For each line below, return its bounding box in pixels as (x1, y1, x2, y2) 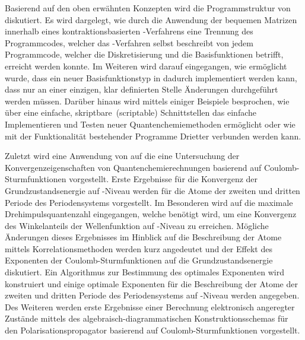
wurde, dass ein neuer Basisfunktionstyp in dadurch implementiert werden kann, (5, 71, 297, 84)
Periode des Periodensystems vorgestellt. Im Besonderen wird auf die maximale (5, 196, 293, 208)
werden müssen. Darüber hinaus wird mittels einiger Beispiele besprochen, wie (5, 94, 290, 107)
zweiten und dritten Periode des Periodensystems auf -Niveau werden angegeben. (5, 289, 300, 301)
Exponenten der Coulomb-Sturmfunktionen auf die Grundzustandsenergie (5, 254, 273, 266)
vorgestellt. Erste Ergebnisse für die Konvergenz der (69, 173, 258, 185)
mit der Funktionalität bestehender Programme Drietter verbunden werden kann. (5, 129, 301, 142)
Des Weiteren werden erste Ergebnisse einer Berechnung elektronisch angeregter (5, 300, 295, 313)
